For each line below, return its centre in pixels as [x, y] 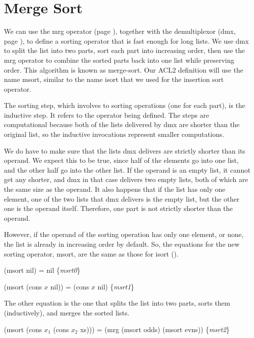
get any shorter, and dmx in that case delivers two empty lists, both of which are [126, 179]
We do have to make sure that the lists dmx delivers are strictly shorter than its [125, 150]
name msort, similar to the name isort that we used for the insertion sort [114, 79]
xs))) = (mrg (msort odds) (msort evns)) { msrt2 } [155, 329]
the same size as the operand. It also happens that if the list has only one [115, 189]
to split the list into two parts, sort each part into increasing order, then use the [125, 50]
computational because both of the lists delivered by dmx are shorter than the [122, 124]
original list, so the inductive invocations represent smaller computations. [114, 134]
